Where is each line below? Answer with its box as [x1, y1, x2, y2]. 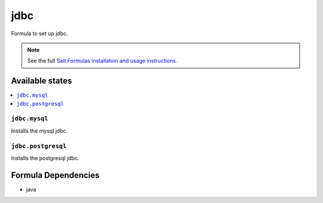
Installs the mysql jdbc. [11, 127, 68, 134]
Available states [11, 76, 72, 86]
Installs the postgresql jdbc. [11, 154, 80, 161]
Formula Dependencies [11, 170, 100, 180]
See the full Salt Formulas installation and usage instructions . [27, 57, 178, 64]
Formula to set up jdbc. [11, 30, 68, 37]
